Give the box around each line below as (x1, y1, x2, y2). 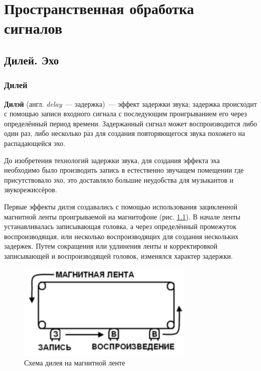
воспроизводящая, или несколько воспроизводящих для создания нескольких (4, 231, 239, 241)
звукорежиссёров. (4, 184, 57, 195)
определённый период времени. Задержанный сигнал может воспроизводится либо (4, 118, 257, 128)
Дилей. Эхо (4, 52, 59, 67)
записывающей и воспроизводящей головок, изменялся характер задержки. (4, 250, 233, 261)
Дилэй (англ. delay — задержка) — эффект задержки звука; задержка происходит (4, 98, 257, 109)
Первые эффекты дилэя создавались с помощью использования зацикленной (4, 201, 238, 211)
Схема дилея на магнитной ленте (24, 357, 125, 368)
